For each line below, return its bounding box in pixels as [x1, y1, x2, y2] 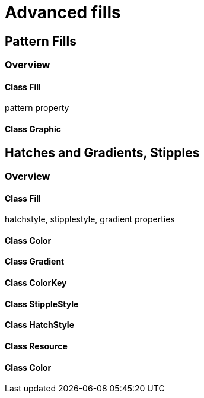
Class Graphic [5, 124, 61, 134]
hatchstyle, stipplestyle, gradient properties [5, 214, 175, 225]
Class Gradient [5, 256, 65, 267]
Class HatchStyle [5, 320, 75, 330]
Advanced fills [5, 2, 121, 23]
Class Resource [5, 340, 68, 351]
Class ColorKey [5, 278, 67, 288]
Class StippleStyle [5, 298, 79, 309]
